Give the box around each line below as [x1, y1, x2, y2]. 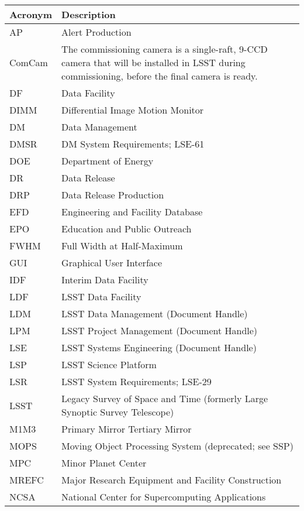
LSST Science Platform [61, 358, 157, 371]
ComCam [9, 56, 48, 69]
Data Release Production [61, 188, 164, 201]
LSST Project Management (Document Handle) [61, 324, 258, 337]
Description [61, 8, 116, 21]
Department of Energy [61, 154, 154, 167]
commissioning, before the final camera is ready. [61, 69, 258, 83]
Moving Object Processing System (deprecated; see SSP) [61, 439, 293, 452]
